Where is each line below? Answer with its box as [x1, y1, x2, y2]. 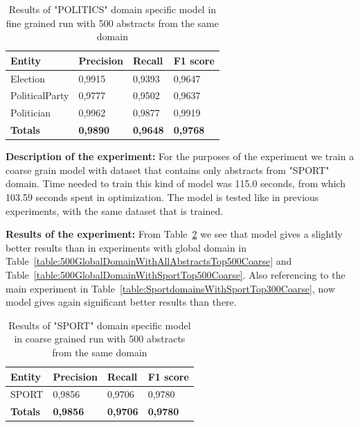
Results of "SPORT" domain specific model [8, 317, 191, 332]
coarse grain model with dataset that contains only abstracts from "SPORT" [6, 162, 330, 177]
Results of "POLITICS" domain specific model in [8, 2, 217, 16]
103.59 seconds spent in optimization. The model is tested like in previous [6, 190, 319, 204]
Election [10, 71, 45, 85]
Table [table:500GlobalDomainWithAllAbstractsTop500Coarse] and [6, 254, 292, 268]
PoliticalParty [10, 88, 69, 103]
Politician [10, 105, 51, 120]
